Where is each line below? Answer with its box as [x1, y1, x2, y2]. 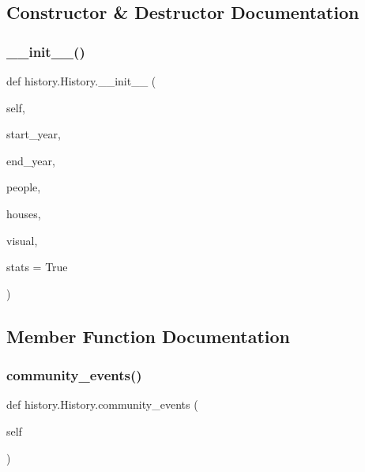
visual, [6, 232, 38, 248]
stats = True [6, 259, 68, 275]
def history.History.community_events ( [6, 396, 198, 413]
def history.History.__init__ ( [6, 73, 156, 89]
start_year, [6, 126, 61, 142]
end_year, [6, 152, 55, 168]
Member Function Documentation [6, 323, 291, 348]
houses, [6, 205, 41, 221]
